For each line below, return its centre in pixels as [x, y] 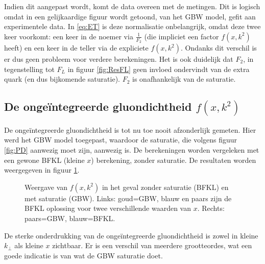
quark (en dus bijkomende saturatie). [62, 79]
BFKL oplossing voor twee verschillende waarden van [108, 208]
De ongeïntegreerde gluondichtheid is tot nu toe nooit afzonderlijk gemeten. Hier [130, 129]
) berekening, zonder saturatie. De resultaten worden [174, 160]
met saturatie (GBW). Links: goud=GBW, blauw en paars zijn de [128, 198]
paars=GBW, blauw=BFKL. [70, 218]
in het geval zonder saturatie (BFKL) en [165, 187]
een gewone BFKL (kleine [44, 160]
